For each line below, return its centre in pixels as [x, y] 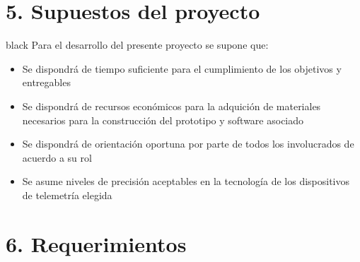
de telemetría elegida [67, 195]
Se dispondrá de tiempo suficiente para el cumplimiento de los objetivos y [182, 68]
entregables [46, 82]
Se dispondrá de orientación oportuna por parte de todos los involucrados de [188, 144]
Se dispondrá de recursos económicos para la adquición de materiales [172, 106]
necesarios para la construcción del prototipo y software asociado [163, 120]
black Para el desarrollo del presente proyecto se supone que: [137, 45]
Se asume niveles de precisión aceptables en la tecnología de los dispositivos [186, 181]
